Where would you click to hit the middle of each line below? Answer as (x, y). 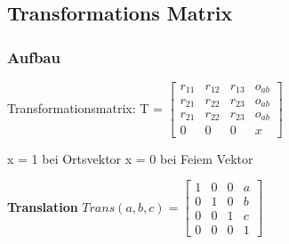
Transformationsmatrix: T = (85, 107)
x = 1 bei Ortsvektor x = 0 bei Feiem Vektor (130, 158)
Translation (43, 206)
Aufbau (34, 57)
